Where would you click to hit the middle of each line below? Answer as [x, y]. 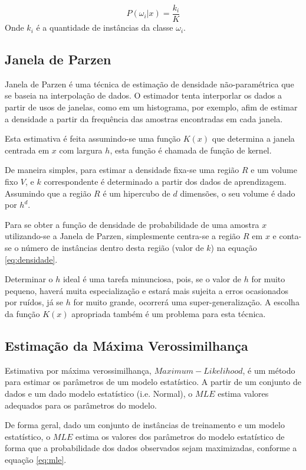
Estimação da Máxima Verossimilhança [126, 345]
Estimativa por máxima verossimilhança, [78, 370]
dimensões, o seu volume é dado [238, 193]
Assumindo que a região [48, 193]
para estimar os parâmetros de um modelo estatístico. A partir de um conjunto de [153, 382]
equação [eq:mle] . [36, 459]
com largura [81, 150]
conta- [290, 236]
